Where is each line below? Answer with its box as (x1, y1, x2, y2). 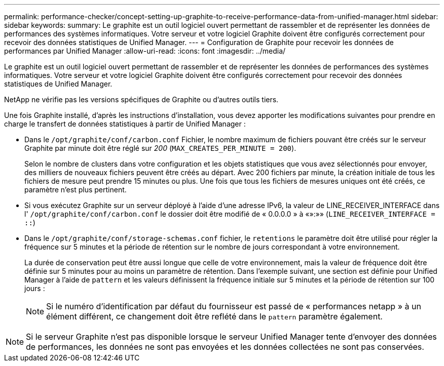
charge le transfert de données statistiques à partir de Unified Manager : (4, 119, 246, 128)
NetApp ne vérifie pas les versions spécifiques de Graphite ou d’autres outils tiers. (4, 95, 279, 104)
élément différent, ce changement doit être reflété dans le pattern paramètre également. (46, 311, 383, 321)
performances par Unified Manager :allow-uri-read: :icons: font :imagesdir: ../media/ (4, 47, 286, 55)
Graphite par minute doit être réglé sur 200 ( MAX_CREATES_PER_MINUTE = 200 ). (24, 144, 297, 152)
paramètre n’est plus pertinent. (24, 185, 127, 194)
